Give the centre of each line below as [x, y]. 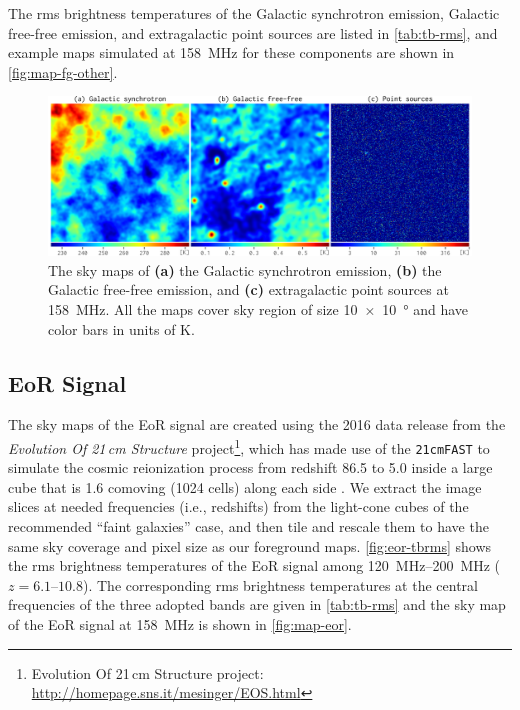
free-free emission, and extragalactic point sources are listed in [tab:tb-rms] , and [253, 32]
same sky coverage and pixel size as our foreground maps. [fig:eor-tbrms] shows [250, 545]
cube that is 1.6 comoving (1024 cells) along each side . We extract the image [245, 486]
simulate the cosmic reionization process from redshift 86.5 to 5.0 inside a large [250, 467]
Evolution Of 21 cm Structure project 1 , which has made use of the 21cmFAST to [249, 446]
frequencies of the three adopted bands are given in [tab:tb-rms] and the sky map [257, 604]
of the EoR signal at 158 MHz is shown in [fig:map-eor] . [180, 624]
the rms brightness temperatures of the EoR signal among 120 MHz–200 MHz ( [254, 565]
